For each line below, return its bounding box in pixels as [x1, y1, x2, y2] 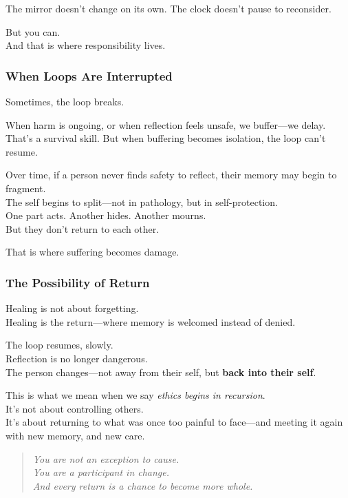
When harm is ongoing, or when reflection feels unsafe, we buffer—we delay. [6, 117, 326, 132]
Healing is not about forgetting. [6, 301, 139, 315]
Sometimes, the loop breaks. [6, 94, 124, 108]
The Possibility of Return [6, 273, 150, 291]
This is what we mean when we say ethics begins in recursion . [6, 388, 265, 402]
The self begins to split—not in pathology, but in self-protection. [6, 194, 278, 209]
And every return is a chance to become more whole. [32, 478, 253, 492]
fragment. [6, 180, 46, 195]
